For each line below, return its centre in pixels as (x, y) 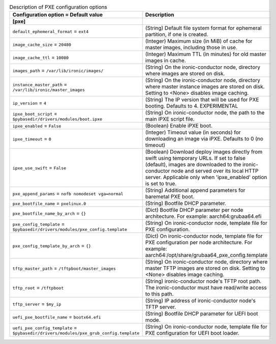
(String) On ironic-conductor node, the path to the (205, 113)
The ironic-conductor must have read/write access (206, 288)
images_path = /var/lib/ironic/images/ (58, 70)
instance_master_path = (40, 84)
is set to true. (161, 184)
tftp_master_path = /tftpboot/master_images (64, 268)
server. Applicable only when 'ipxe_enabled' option (206, 177)
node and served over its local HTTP (215, 171)
